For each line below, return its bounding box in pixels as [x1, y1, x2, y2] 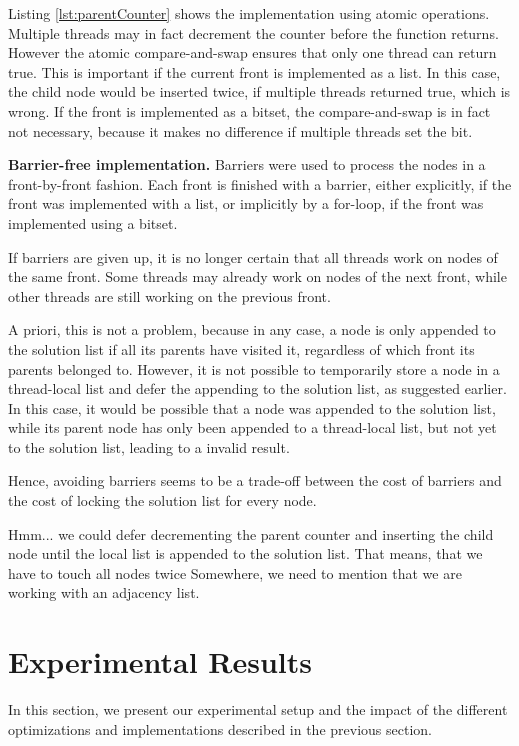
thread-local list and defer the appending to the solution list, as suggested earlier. [8, 378, 507, 399]
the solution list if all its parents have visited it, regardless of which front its [8, 338, 475, 359]
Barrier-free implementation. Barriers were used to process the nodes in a [8, 154, 486, 175]
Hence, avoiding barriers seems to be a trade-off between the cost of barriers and [8, 470, 502, 491]
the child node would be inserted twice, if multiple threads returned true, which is [8, 81, 511, 102]
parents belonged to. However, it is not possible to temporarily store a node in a [8, 358, 500, 379]
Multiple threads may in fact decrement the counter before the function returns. [8, 22, 499, 43]
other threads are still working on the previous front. [8, 285, 331, 306]
